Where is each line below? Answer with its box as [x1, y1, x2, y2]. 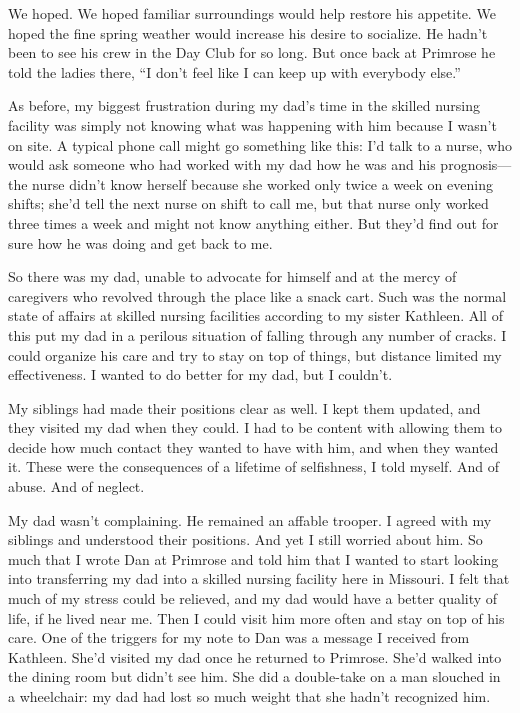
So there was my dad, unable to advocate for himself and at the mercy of [8, 266, 457, 287]
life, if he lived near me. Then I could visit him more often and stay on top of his [8, 607, 505, 628]
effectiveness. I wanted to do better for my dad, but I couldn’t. [8, 364, 393, 385]
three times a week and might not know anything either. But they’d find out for [8, 212, 499, 233]
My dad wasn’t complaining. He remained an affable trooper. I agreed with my [8, 509, 492, 530]
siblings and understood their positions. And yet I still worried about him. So [8, 529, 483, 550]
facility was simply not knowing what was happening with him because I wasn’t [8, 114, 497, 135]
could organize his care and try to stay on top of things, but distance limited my [8, 344, 502, 365]
